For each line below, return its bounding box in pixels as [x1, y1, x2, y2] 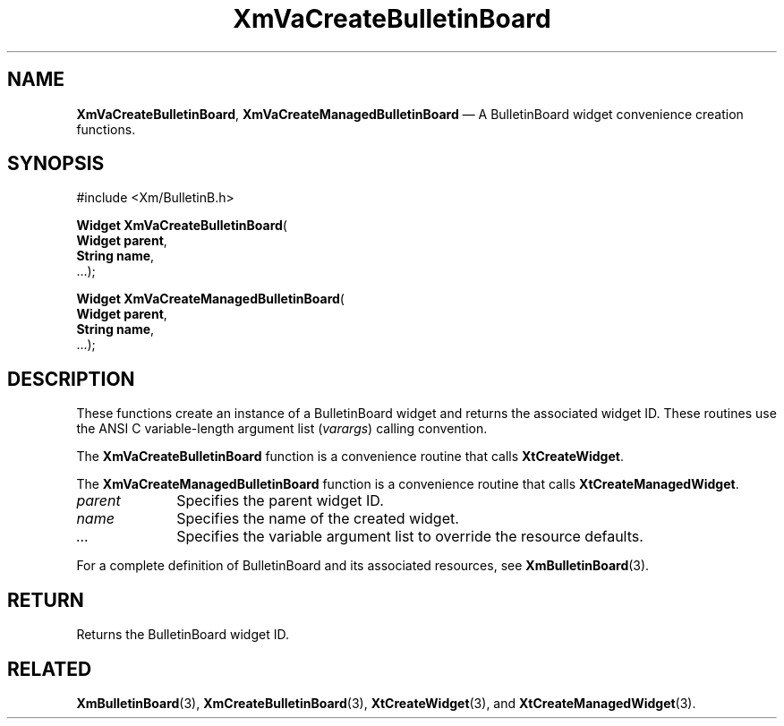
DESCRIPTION [7, 367, 135, 390]
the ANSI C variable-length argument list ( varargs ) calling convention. [76, 421, 488, 437]
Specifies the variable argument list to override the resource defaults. [176, 527, 643, 546]
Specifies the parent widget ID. [176, 491, 384, 510]
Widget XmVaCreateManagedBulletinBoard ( [76, 291, 345, 307]
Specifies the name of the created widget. [176, 509, 459, 528]
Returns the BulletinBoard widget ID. [76, 627, 289, 643]
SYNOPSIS [7, 152, 105, 175]
